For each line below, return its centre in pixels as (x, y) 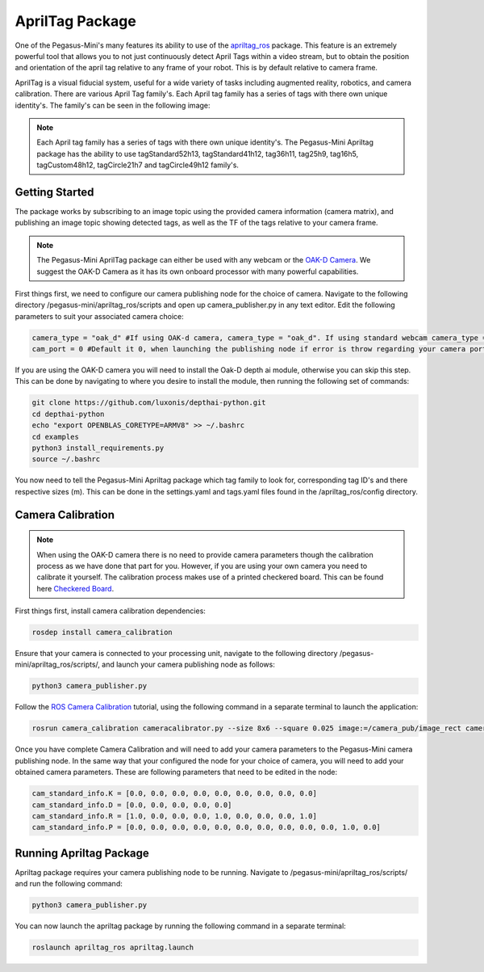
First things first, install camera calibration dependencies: (110, 611)
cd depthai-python (68, 414)
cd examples (56, 437)
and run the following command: (69, 884)
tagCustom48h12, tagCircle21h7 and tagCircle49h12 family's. (138, 165)
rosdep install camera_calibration (102, 633)
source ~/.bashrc (66, 459)
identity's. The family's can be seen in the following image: (113, 105)
